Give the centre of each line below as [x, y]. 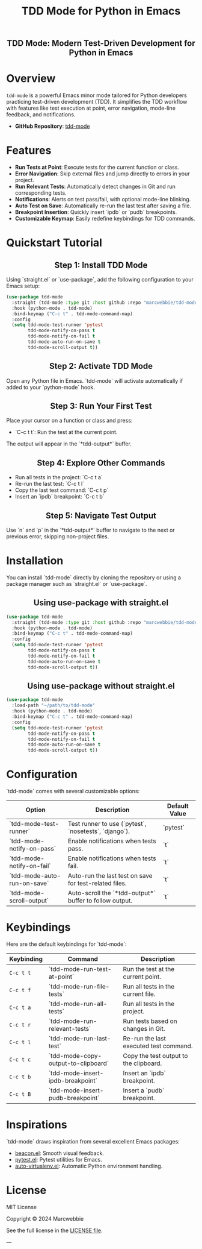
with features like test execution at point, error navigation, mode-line [91, 108]
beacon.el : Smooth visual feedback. [59, 1153]
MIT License [22, 1207]
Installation [35, 561]
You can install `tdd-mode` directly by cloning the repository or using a [94, 577]
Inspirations [37, 1125]
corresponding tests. [41, 193]
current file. [139, 994]
